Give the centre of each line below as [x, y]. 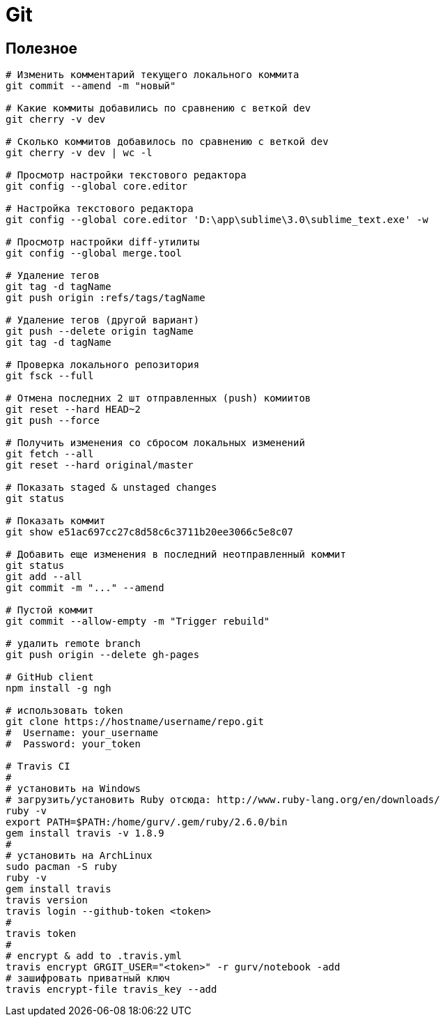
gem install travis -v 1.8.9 [85, 833]
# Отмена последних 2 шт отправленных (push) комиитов [158, 398]
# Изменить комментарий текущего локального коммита [153, 75]
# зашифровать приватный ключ [88, 978]
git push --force [53, 421]
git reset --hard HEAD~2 [73, 410]
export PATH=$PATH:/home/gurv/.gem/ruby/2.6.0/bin [147, 822]
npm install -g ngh [58, 688]
